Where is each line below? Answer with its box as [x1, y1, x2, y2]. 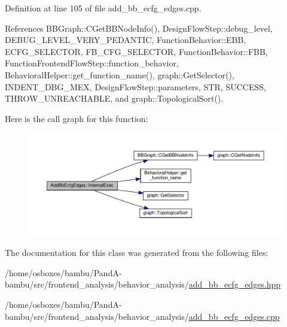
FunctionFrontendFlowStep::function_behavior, [5, 57, 179, 69]
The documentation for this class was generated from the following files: [5, 246, 268, 259]
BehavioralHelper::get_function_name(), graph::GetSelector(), [5, 68, 234, 81]
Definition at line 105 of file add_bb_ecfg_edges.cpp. [5, 2, 201, 14]
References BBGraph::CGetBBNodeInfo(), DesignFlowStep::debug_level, [5, 22, 273, 34]
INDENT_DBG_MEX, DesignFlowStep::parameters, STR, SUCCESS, [5, 80, 266, 93]
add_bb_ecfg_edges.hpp [188, 278, 281, 291]
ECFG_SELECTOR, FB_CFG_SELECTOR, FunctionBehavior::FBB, [5, 45, 268, 57]
